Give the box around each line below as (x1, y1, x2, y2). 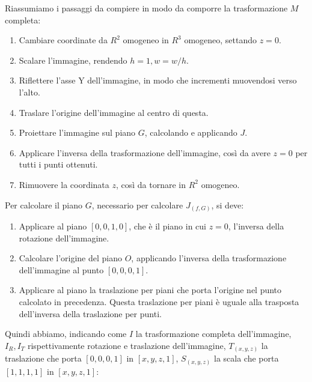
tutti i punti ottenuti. (19, 158, 98, 171)
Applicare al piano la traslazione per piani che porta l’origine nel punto (19, 283, 282, 296)
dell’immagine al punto (19, 263, 104, 276)
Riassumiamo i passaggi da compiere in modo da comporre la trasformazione (5, 2, 288, 14)
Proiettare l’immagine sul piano (19, 126, 136, 139)
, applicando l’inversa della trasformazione (131, 252, 287, 264)
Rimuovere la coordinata (19, 178, 109, 190)
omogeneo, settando (184, 34, 257, 46)
